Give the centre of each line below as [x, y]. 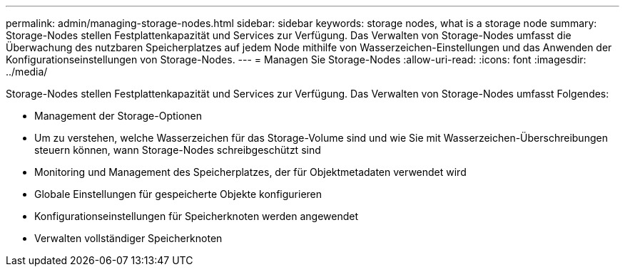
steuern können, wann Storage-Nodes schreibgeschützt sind [178, 150]
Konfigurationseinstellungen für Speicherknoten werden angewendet [197, 216]
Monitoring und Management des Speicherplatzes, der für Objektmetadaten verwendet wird [250, 172]
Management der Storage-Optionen [118, 116]
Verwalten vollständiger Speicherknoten [128, 238]
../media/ [27, 72]
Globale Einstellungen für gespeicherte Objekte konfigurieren [178, 194]
